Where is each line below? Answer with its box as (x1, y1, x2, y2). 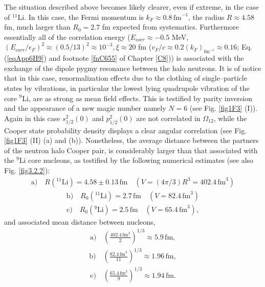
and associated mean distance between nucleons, (4, 216, 156, 227)
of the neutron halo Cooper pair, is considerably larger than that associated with (4, 145, 258, 155)
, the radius (188, 11, 225, 22)
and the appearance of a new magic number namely (4, 103, 166, 113)
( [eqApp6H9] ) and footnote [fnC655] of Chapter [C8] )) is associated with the (4, 53, 244, 63)
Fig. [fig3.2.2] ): (4, 164, 50, 175)
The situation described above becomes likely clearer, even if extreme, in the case (4, 2, 259, 12)
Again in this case (4, 112, 60, 123)
